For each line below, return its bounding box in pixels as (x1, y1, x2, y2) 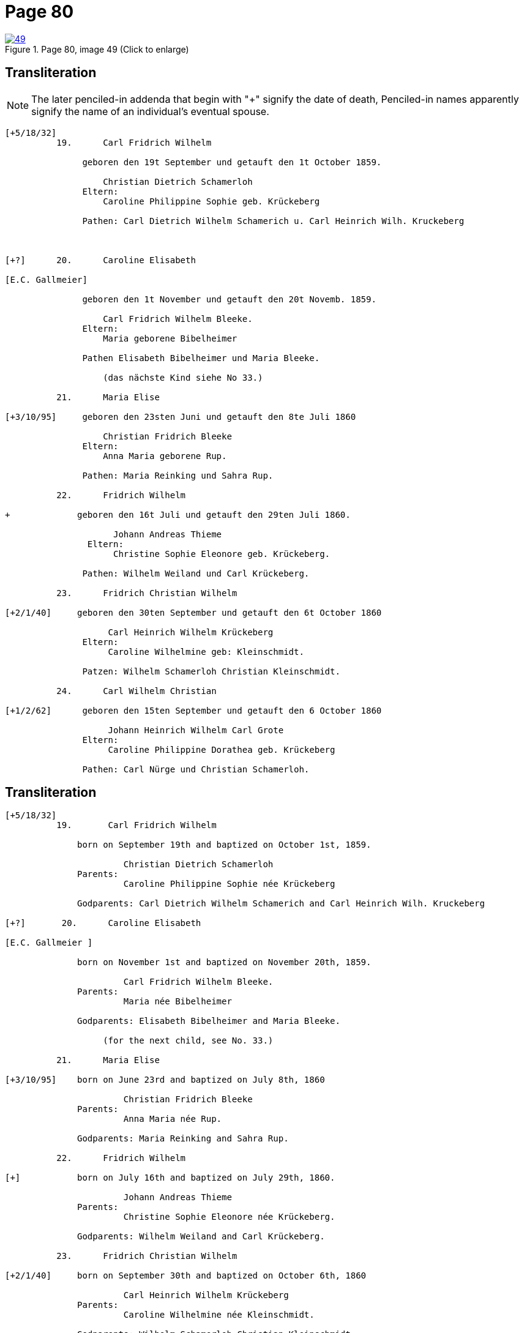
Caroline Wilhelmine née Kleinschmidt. (123, 1310, 315, 1320)
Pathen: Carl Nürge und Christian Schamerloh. (82, 764, 310, 774)
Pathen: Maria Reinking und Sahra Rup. (82, 470, 274, 480)
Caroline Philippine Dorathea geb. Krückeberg (108, 744, 335, 755)
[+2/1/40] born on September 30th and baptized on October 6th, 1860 (5, 1271, 367, 1281)
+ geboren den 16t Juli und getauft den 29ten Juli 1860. (5, 509, 351, 520)
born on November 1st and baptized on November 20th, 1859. (77, 957, 372, 968)
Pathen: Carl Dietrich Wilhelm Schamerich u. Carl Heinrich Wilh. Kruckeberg (82, 215, 465, 226)
